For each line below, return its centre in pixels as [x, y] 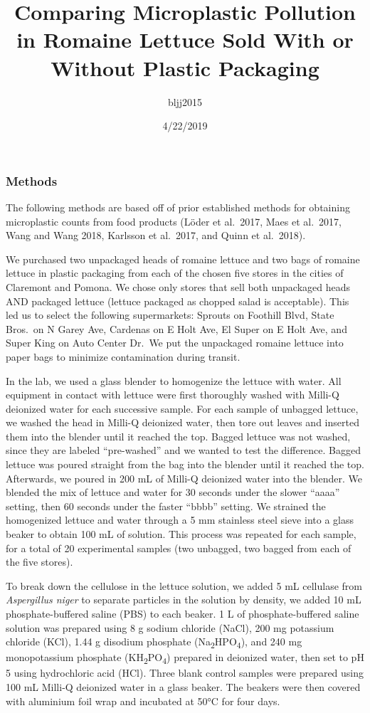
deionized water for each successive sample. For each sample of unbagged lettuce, [182, 408]
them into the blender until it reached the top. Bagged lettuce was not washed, [178, 436]
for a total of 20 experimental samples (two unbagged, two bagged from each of [179, 548]
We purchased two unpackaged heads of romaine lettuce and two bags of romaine [183, 259]
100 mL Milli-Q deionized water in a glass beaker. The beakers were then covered [183, 687]
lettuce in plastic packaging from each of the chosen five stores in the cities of [175, 273]
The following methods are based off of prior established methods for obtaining [178, 207]
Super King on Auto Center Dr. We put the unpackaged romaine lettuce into [175, 343]
